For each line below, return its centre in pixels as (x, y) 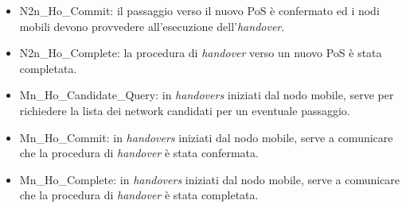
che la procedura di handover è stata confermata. (139, 153)
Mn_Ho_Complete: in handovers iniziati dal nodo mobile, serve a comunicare (210, 179)
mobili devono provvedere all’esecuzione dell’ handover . (152, 26)
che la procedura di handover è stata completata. (139, 195)
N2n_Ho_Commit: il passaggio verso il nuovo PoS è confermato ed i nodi (199, 10)
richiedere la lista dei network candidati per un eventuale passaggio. (185, 110)
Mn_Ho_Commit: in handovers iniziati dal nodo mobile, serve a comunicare (206, 137)
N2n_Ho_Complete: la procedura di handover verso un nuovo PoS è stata (201, 53)
